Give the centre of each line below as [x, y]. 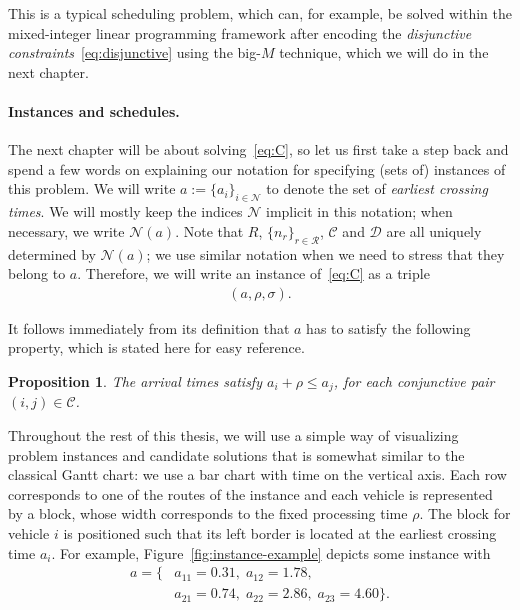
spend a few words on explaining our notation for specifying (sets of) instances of [257, 168]
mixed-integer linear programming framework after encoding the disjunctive [240, 32]
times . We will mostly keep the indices [125, 211]
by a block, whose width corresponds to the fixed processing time [208, 513]
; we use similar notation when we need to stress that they [325, 253]
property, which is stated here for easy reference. [156, 347]
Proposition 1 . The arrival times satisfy [135, 380]
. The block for [465, 513]
